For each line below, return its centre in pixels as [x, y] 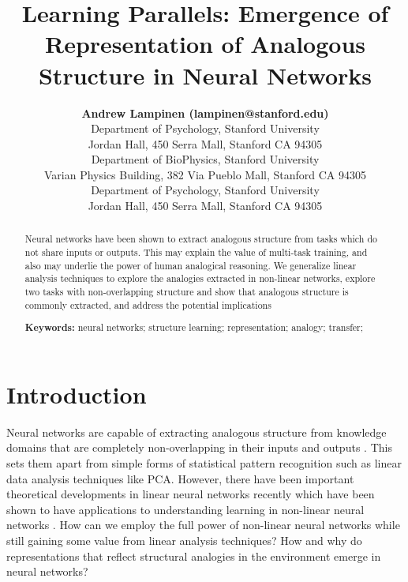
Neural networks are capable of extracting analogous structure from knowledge [197, 432]
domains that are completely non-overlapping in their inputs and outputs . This [199, 447]
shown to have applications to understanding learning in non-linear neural [185, 509]
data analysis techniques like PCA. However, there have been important [180, 478]
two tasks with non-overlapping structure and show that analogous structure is [187, 292]
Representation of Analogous [205, 44]
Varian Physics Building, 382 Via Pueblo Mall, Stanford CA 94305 [205, 174]
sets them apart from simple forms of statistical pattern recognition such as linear [204, 463]
